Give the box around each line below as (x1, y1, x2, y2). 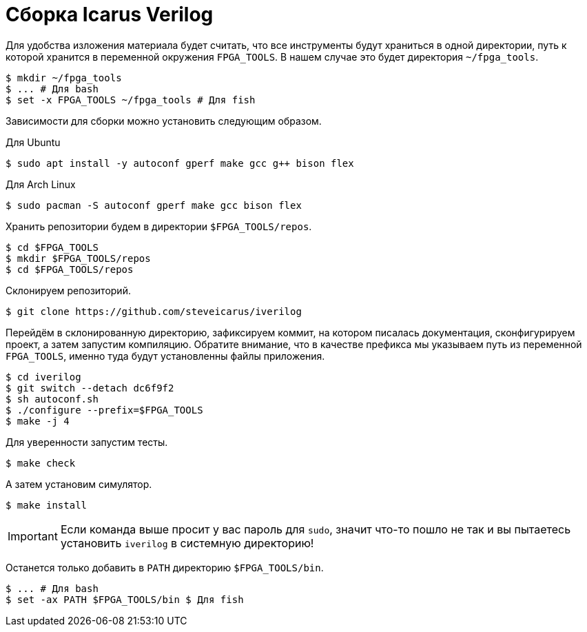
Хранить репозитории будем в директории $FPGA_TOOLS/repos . (6, 220, 312, 232)
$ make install (6, 499, 87, 511)
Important (8, 529, 58, 543)
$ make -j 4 (6, 415, 70, 427)
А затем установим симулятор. (6, 478, 152, 490)
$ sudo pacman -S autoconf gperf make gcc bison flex (6, 199, 302, 211)
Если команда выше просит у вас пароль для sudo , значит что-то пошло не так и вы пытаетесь (60, 522, 571, 536)
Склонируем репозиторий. (6, 284, 131, 296)
